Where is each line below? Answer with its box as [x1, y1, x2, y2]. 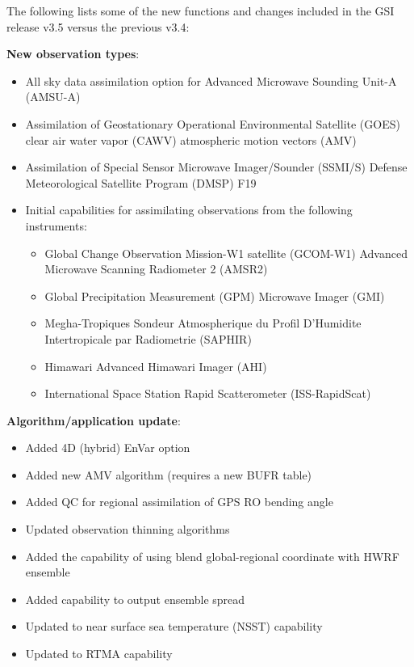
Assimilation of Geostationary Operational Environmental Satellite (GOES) [25, 115, 400, 132]
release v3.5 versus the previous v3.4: [6, 18, 190, 35]
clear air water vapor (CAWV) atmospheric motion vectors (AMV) [25, 131, 357, 148]
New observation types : [6, 45, 140, 62]
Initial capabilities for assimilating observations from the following [25, 201, 353, 218]
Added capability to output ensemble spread [25, 590, 245, 607]
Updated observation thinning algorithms [25, 521, 230, 538]
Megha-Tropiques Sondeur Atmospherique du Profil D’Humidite [44, 315, 362, 331]
